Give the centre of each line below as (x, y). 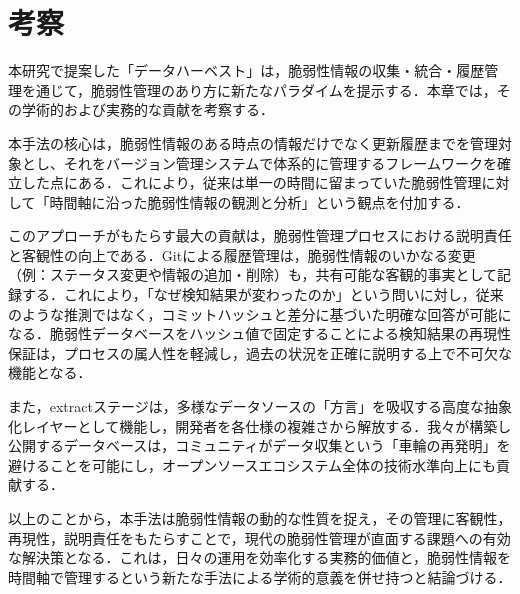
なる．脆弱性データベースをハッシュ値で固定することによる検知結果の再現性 (259, 333)
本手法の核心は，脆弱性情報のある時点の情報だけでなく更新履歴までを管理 (253, 142)
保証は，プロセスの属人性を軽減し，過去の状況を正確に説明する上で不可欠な (260, 352)
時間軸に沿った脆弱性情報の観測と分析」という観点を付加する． (259, 201)
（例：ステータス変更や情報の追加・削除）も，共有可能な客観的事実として (253, 274)
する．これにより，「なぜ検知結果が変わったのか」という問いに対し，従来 (262, 294)
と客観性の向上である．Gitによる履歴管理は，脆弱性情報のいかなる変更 (242, 254)
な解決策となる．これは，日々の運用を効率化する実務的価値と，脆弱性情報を (260, 557)
